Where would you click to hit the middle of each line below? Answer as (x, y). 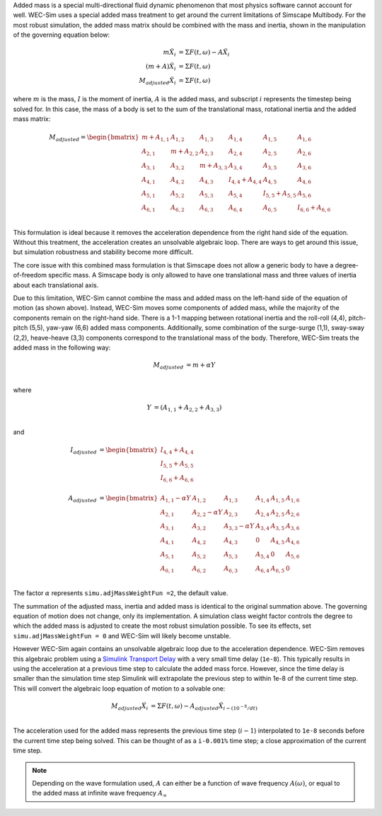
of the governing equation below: (62, 35)
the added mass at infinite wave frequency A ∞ (100, 794)
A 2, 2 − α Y (207, 513)
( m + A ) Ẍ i (161, 67)
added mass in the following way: (62, 347)
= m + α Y (201, 365)
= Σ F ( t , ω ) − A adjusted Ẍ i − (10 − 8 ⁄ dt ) (204, 706)
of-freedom (30, 275)
